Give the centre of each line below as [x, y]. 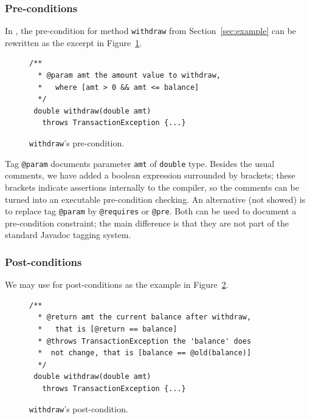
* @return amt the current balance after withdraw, [145, 317]
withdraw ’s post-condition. [79, 408]
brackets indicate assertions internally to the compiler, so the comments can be [152, 187]
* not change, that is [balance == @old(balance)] [145, 353]
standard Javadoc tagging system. [68, 235]
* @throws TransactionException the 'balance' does [145, 341]
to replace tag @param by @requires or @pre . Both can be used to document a [151, 211]
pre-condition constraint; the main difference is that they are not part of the [147, 223]
